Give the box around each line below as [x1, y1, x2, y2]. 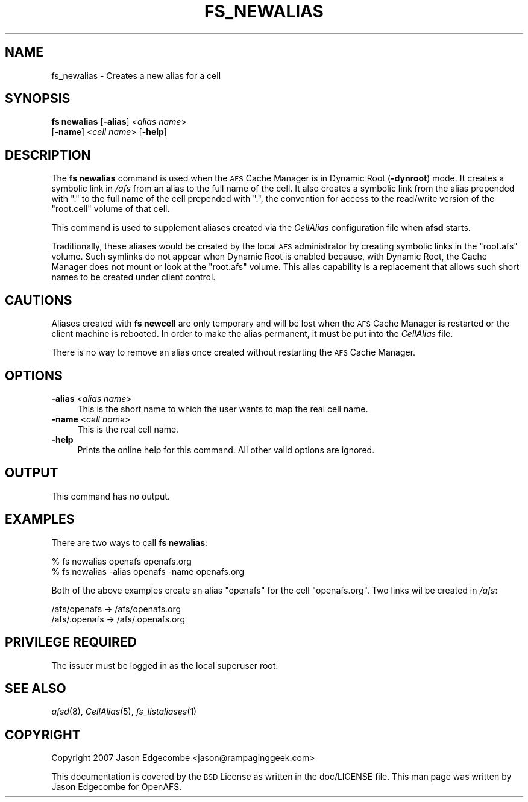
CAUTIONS [5, 292, 72, 308]
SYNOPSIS [5, 91, 71, 107]
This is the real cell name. [77, 424, 179, 434]
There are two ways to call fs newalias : [51, 537, 208, 548]
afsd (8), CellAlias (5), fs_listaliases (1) [51, 706, 197, 717]
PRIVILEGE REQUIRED [5, 634, 137, 650]
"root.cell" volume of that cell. [51, 204, 170, 215]
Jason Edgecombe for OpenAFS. [51, 782, 182, 792]
